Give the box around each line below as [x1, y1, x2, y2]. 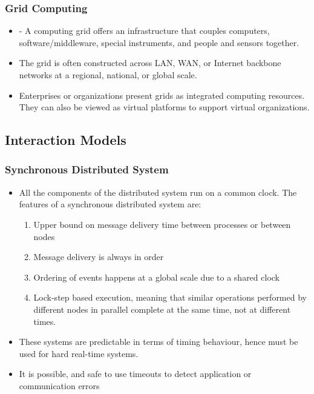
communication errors [19, 379, 100, 392]
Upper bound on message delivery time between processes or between [33, 218, 291, 230]
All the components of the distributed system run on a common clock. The [19, 185, 297, 198]
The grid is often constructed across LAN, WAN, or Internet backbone [19, 56, 281, 69]
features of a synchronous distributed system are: [19, 198, 201, 210]
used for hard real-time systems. [19, 347, 139, 359]
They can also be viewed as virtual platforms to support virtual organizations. [19, 101, 310, 113]
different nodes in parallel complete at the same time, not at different [33, 302, 291, 315]
